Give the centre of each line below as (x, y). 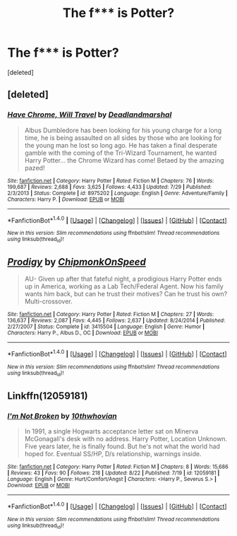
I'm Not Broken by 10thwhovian (62, 416)
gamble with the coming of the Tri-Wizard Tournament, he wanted (121, 153)
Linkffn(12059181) (48, 396)
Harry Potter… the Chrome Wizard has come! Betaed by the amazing (124, 160)
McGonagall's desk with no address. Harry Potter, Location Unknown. (126, 439)
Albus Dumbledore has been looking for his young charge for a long (123, 130)
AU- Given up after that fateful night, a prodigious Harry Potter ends (123, 279)
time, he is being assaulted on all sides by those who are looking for (123, 138)
